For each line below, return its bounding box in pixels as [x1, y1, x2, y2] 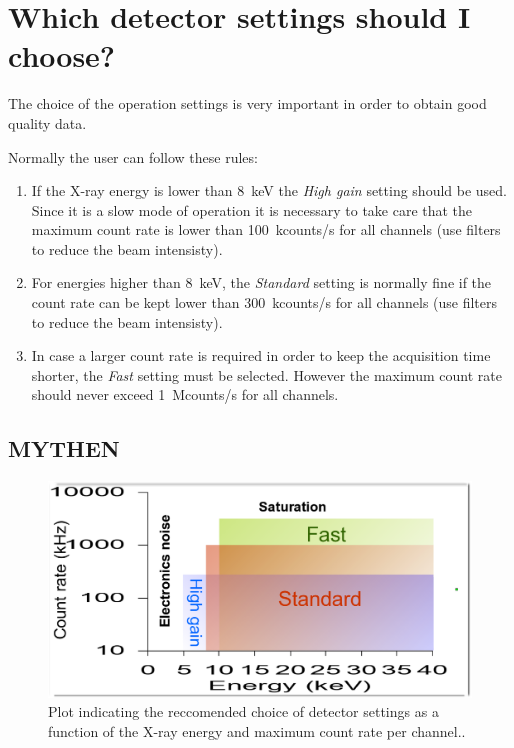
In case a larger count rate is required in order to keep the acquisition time [31, 345, 491, 366]
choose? [8, 35, 116, 76]
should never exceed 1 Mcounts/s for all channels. [31, 384, 339, 405]
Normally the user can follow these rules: [8, 146, 258, 167]
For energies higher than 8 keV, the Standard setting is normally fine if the [31, 272, 492, 293]
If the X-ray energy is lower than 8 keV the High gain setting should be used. [31, 180, 508, 201]
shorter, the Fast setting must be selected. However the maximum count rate [31, 364, 502, 385]
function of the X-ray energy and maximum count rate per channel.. [48, 720, 466, 741]
